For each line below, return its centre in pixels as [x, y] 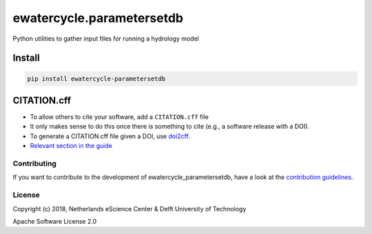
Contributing [34, 163]
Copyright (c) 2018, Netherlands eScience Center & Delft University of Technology [130, 209]
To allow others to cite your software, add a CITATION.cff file [120, 117]
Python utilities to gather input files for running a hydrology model [106, 39]
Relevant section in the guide [71, 146]
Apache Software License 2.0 [55, 221]
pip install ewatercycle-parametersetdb [96, 78]
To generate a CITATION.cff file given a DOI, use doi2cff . [110, 136]
